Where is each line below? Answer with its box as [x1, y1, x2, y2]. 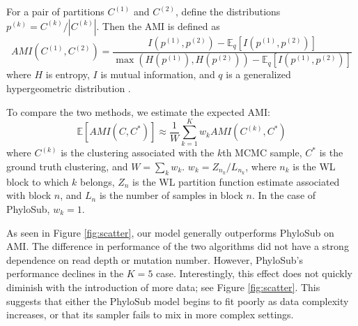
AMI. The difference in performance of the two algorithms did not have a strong [6, 239, 349, 253]
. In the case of [251, 188, 316, 202]
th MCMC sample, [222, 145, 302, 160]
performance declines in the [6, 266, 124, 281]
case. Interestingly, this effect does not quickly [156, 266, 352, 281]
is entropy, [45, 67, 90, 82]
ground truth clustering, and [6, 158, 128, 173]
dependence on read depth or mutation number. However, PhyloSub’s [6, 252, 303, 267]
